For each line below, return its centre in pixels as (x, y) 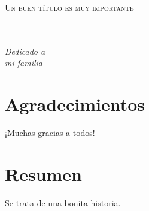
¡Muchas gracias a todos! (50, 133)
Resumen (43, 174)
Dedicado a (25, 51)
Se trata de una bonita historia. (63, 202)
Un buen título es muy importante (69, 7)
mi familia (24, 63)
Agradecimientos (75, 104)
